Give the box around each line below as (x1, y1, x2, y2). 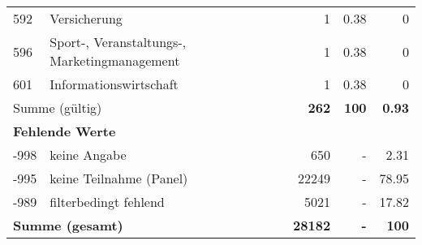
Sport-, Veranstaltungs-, (50, 32, 187, 51)
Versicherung (50, 9, 123, 28)
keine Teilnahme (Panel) (50, 169, 188, 187)
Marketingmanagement (50, 51, 180, 70)
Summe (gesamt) (13, 216, 123, 234)
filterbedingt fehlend (50, 192, 165, 211)
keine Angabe (50, 145, 127, 164)
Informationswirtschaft (50, 75, 179, 93)
